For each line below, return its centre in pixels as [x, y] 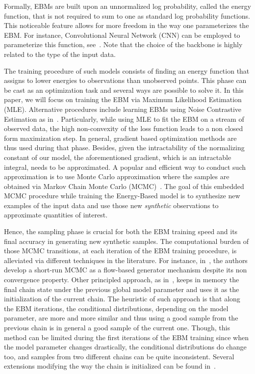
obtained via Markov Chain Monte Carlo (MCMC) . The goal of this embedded [124, 186]
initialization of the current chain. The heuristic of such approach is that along [122, 299]
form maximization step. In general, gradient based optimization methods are [120, 138]
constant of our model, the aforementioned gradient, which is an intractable [118, 157]
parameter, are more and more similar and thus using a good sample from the [121, 318]
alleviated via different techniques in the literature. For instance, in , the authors [126, 260]
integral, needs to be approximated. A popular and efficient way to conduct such [125, 167]
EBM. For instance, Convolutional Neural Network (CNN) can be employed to [122, 35]
